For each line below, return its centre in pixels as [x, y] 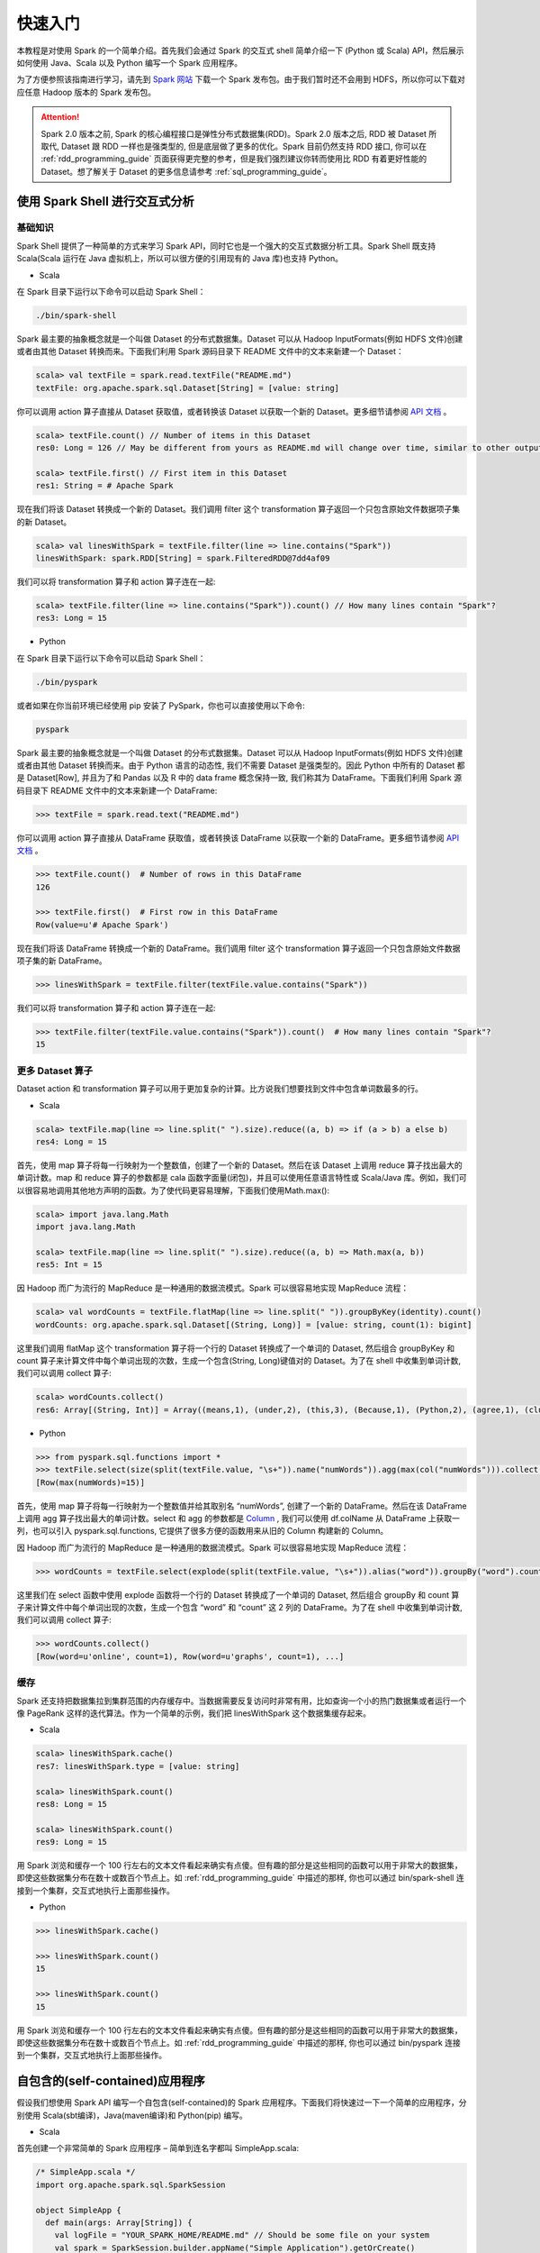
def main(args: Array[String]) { [119, 2222]
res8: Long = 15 [72, 1804]
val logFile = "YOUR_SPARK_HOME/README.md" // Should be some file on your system [242, 2235]
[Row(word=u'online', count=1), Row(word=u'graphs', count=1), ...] [190, 1656]
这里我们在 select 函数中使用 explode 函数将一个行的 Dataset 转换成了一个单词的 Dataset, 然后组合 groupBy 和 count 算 [238, 1594]
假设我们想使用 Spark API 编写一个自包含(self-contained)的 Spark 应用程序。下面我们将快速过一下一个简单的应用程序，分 [242, 2102]
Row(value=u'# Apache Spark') [102, 925]
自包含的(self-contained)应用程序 [111, 2081]
